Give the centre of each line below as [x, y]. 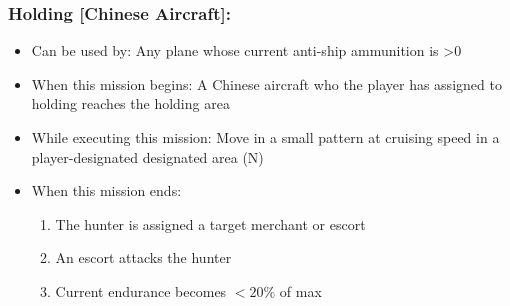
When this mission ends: [106, 190]
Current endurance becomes [141, 290]
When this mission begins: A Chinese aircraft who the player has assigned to [266, 83]
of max [300, 290]
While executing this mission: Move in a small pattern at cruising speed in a [265, 137]
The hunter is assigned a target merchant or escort [210, 223]
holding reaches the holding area [130, 103]
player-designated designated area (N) [147, 156]
